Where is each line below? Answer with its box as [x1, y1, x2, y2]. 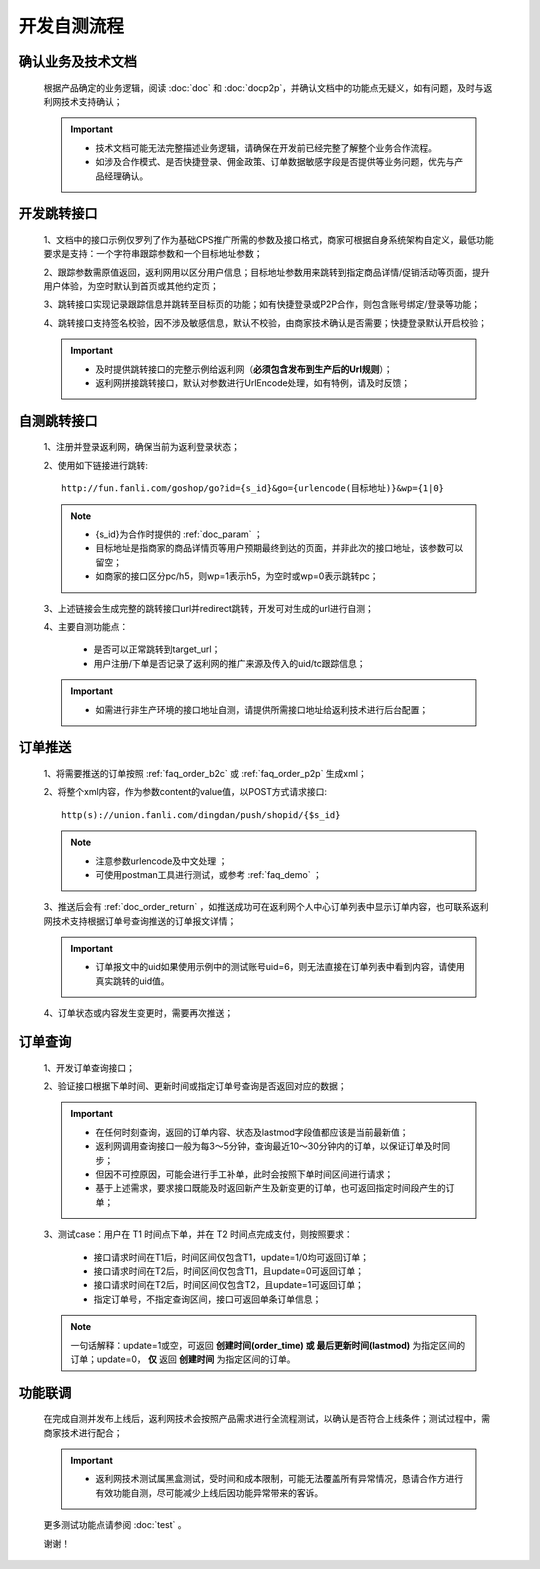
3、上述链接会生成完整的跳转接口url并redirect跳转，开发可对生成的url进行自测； [43, 602, 374, 614]
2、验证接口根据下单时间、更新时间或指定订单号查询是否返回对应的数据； [43, 1080, 347, 1092]
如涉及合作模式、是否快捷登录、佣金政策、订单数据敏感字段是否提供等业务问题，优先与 [95, 156, 455, 168]
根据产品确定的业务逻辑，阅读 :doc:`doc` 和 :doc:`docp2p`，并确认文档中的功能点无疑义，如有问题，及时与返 [43, 81, 493, 94]
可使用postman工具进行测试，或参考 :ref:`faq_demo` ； [95, 868, 322, 880]
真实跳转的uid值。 [95, 975, 170, 987]
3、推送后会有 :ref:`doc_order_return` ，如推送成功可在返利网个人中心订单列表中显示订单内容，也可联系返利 [43, 901, 489, 913]
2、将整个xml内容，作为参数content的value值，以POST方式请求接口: [43, 786, 328, 798]
